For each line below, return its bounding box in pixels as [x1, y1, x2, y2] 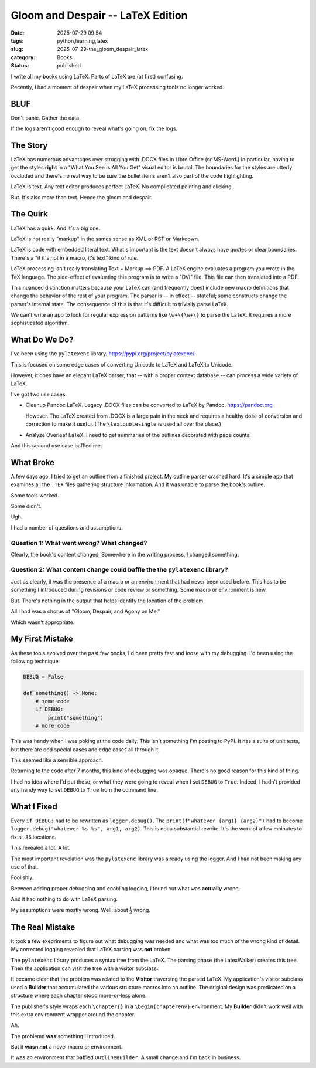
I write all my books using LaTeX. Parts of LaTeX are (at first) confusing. [11, 73, 183, 80]
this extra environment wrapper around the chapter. [11, 1011, 136, 1018]
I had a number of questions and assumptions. [11, 524, 123, 531]
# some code [35, 698, 70, 705]
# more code [35, 723, 70, 730]
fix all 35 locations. [11, 833, 57, 840]
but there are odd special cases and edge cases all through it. [11, 745, 160, 753]
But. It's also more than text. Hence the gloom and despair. [11, 194, 153, 201]
